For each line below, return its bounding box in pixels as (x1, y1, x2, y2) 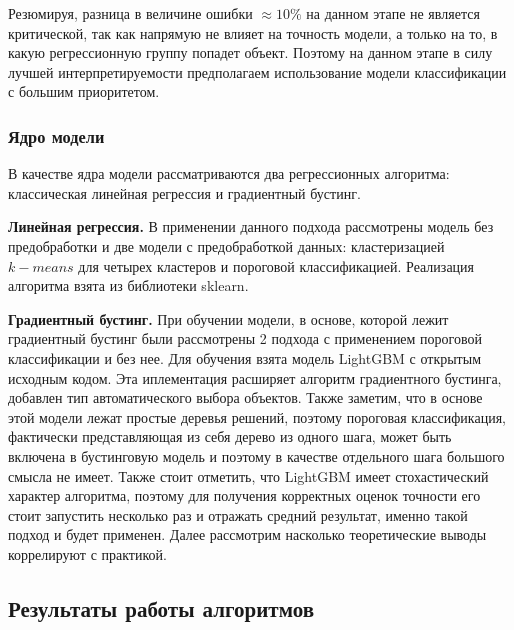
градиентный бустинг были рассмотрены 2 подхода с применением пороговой (8, 328, 482, 349)
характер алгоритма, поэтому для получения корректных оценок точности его (8, 485, 481, 506)
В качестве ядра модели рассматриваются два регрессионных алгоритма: (8, 163, 450, 184)
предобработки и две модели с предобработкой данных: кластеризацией (8, 235, 445, 256)
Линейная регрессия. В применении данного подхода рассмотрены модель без (8, 216, 494, 237)
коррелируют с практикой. (8, 543, 167, 564)
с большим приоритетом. (8, 81, 160, 102)
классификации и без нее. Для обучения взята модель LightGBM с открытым (8, 347, 481, 368)
